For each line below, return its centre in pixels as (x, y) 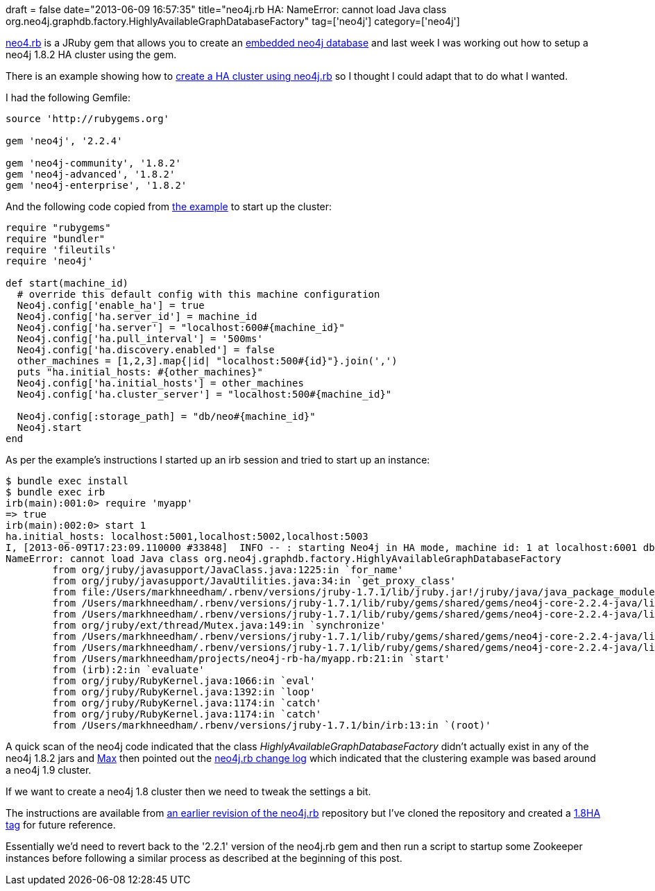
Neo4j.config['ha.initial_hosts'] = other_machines (160, 383)
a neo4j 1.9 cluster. (49, 770)
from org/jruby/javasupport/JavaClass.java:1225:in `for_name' (228, 570)
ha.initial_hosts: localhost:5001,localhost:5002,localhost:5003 (187, 536)
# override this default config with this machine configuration (198, 294)
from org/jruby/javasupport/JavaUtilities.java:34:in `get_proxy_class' (254, 581)
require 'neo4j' (50, 261)
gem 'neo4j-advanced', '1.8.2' (91, 174)
